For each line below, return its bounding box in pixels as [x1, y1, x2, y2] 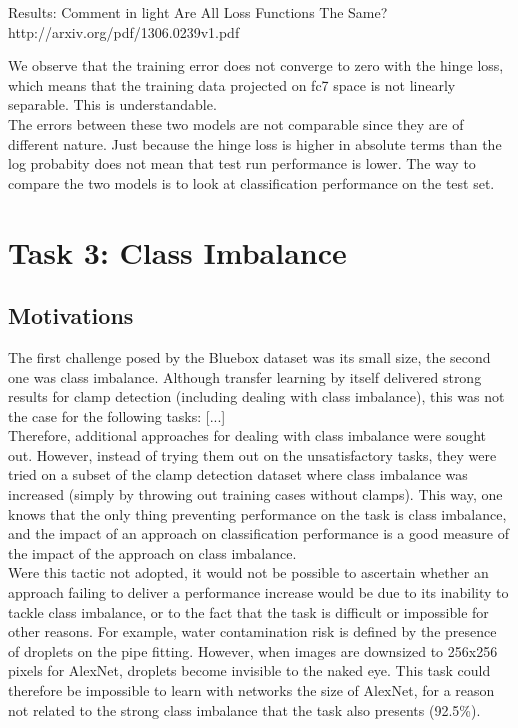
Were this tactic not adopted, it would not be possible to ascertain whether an [8, 562, 489, 583]
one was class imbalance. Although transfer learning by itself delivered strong [8, 366, 482, 387]
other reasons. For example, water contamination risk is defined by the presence [8, 621, 497, 642]
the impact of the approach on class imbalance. [8, 542, 297, 563]
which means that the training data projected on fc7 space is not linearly [8, 74, 456, 95]
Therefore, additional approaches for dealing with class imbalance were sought [8, 425, 487, 446]
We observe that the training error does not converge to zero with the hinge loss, [8, 55, 504, 76]
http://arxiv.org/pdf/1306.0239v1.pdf [8, 21, 240, 42]
